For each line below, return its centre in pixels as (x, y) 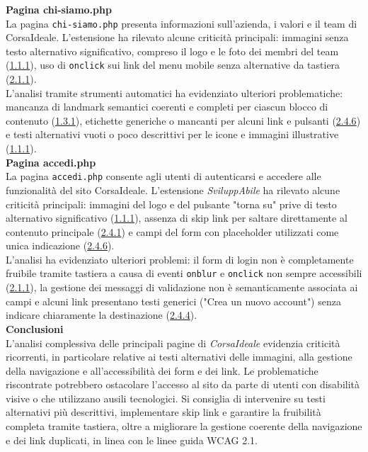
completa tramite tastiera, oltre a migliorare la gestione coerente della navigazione (184, 426)
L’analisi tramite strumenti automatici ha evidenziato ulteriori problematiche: (174, 92)
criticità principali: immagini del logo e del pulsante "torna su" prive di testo (171, 204)
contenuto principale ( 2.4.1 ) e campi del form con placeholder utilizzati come (172, 231)
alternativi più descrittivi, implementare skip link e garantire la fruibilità (163, 412)
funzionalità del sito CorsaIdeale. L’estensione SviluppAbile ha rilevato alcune (173, 190)
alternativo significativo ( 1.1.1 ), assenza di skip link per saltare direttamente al (177, 218)
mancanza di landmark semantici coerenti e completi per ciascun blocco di (167, 107)
